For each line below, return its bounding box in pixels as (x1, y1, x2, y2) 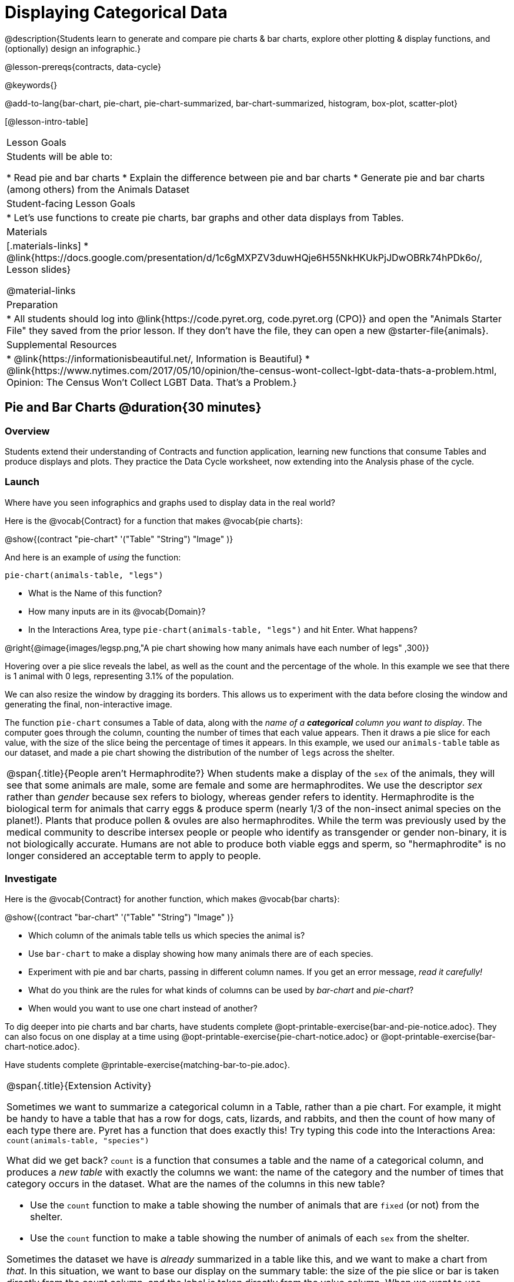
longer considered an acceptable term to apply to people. (6, 849, 261, 862)
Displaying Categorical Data (5, 2, 228, 22)
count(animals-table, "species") (6, 1136, 149, 1146)
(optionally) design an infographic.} (5, 43, 141, 54)
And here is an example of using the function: (5, 552, 181, 562)
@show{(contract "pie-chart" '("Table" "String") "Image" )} (5, 533, 233, 544)
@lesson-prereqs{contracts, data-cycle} (5, 61, 161, 72)
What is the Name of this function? (28, 587, 162, 598)
